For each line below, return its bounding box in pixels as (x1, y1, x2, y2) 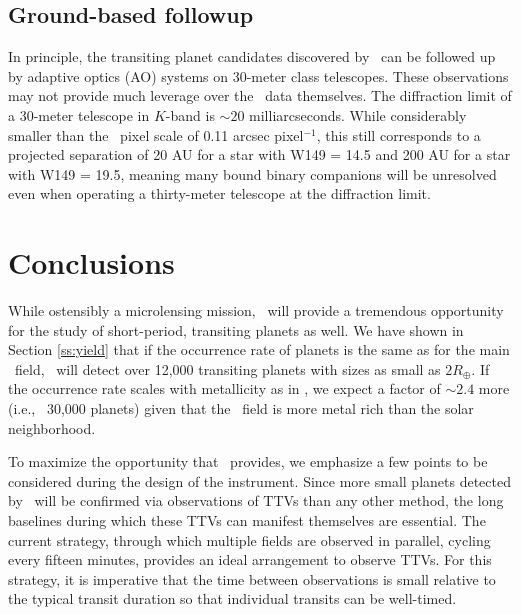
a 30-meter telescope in (8, 104, 150, 125)
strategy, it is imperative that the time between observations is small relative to (8, 568, 496, 589)
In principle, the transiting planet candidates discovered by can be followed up (8, 46, 496, 67)
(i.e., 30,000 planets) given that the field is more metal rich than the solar (8, 398, 474, 419)
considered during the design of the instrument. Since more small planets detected (8, 470, 511, 491)
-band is (165, 104, 215, 125)
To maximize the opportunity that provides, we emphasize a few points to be (8, 451, 488, 472)
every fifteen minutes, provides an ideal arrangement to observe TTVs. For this (8, 549, 492, 570)
